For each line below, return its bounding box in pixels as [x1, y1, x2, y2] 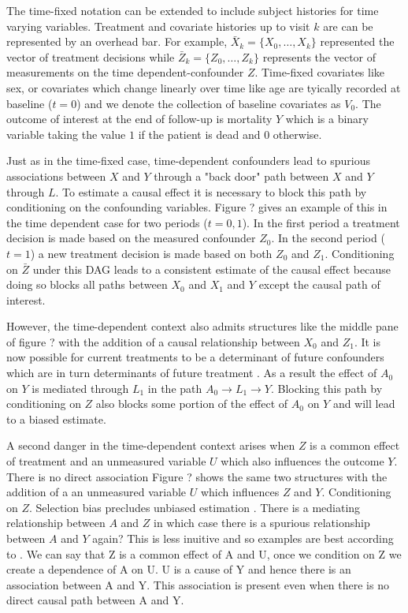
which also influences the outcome [221, 453, 384, 469]
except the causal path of [258, 276, 380, 293]
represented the [320, 33, 395, 50]
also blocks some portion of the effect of [95, 395, 288, 412]
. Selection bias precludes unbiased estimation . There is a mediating [29, 499, 361, 515]
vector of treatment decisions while [6, 48, 175, 65]
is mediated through [32, 379, 129, 396]
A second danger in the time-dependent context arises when [6, 437, 295, 454]
